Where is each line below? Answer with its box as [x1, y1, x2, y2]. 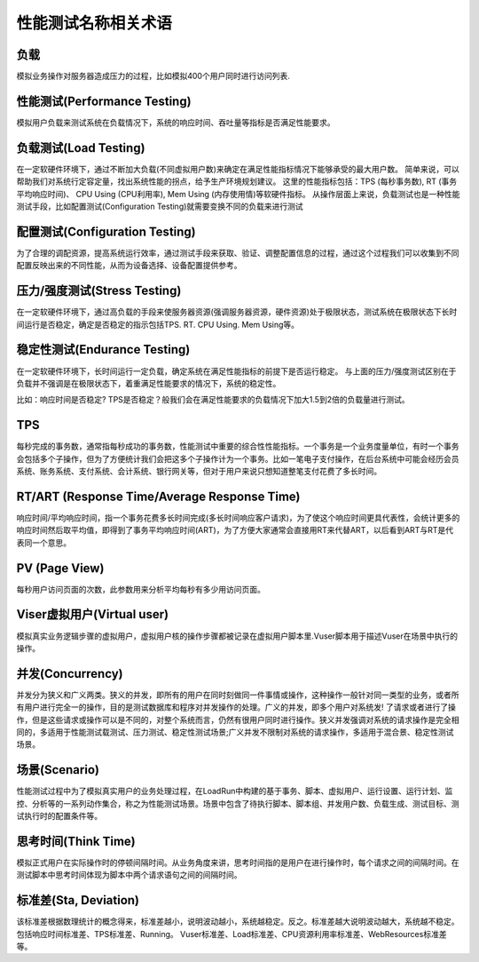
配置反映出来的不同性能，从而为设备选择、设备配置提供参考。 [16, 260, 242, 271]
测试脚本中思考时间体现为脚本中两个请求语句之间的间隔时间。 [16, 870, 242, 880]
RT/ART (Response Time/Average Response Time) [16, 489, 301, 504]
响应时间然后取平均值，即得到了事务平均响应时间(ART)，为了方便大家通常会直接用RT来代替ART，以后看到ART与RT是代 [16, 525, 454, 536]
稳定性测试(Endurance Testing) [16, 342, 191, 357]
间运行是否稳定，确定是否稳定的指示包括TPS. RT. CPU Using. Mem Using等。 [16, 319, 300, 330]
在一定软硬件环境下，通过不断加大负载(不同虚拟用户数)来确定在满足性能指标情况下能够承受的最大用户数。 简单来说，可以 [16, 163, 460, 174]
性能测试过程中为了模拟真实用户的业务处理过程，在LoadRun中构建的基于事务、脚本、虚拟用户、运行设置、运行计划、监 [16, 786, 453, 797]
